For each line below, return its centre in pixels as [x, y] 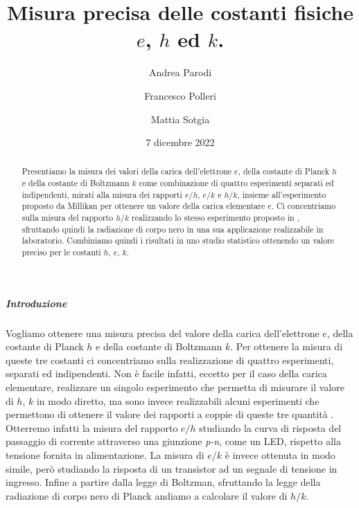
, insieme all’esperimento [282, 194]
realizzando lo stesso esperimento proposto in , [216, 218]
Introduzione [36, 303]
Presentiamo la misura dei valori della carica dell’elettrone [127, 171]
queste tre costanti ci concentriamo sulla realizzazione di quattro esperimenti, [170, 360]
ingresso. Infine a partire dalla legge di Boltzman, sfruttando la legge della [163, 482]
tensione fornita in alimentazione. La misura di [105, 455]
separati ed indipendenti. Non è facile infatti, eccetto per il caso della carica [166, 373]
